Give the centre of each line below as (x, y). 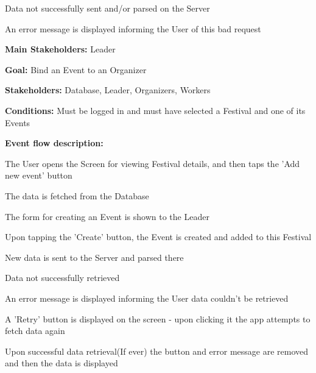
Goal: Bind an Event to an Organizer (76, 69)
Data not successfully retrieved (62, 278)
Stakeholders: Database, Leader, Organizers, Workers (108, 90)
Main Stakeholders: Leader (60, 49)
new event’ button (39, 175)
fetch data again (35, 331)
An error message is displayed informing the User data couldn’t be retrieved (147, 298)
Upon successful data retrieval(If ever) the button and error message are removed (157, 351)
